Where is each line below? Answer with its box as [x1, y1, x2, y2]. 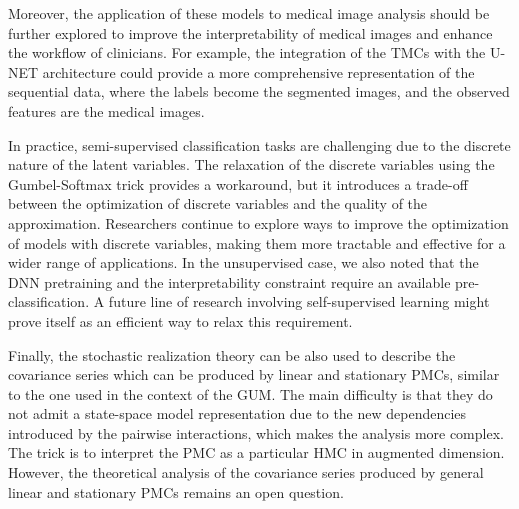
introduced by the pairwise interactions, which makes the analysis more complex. [8, 422, 504, 443]
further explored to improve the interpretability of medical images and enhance [8, 22, 493, 43]
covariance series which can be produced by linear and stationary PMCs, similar [8, 364, 500, 385]
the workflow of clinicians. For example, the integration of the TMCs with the [8, 42, 486, 63]
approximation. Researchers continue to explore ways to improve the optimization [8, 212, 509, 233]
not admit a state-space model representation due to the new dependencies [8, 403, 467, 424]
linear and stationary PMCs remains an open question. [8, 481, 344, 502]
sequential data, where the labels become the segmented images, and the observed [8, 81, 510, 102]
